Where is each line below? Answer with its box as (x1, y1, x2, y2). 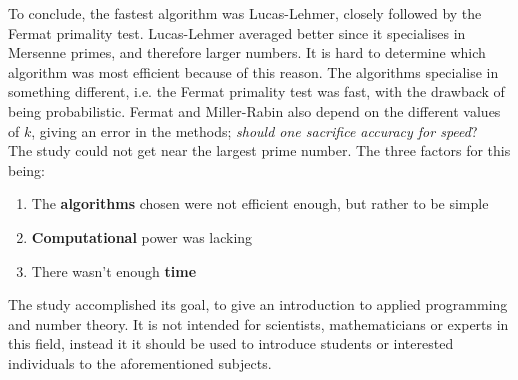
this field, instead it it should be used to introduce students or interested (8, 333, 454, 354)
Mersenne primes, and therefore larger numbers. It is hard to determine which (8, 42, 486, 63)
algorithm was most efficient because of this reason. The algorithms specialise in (8, 61, 499, 82)
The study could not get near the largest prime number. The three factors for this (8, 140, 511, 161)
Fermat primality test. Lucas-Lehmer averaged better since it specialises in (8, 22, 466, 43)
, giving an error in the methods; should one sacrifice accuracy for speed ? (31, 120, 478, 141)
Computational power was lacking (31, 226, 253, 247)
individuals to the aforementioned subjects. (8, 352, 272, 373)
